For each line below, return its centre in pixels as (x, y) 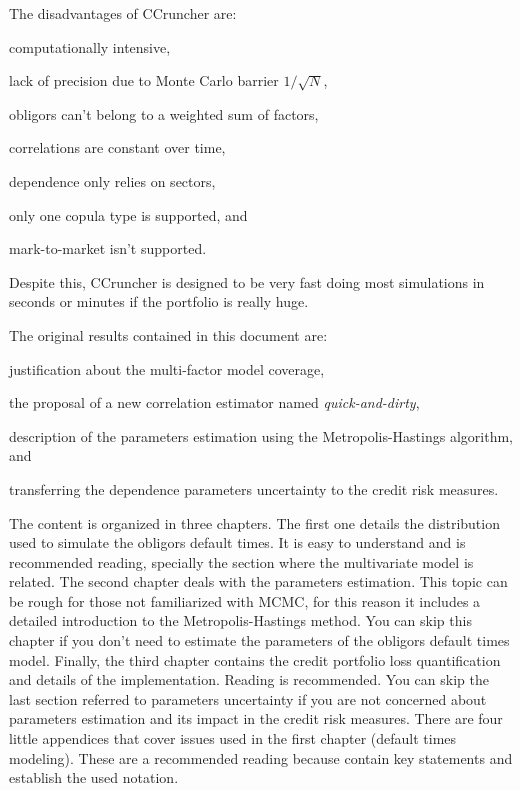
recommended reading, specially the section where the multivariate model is (241, 561)
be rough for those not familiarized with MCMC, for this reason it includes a (245, 600)
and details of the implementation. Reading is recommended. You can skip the (249, 679)
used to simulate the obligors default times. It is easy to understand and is (237, 542)
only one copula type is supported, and (128, 214)
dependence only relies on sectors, (112, 180)
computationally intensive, (90, 46)
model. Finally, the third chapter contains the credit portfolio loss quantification (255, 659)
